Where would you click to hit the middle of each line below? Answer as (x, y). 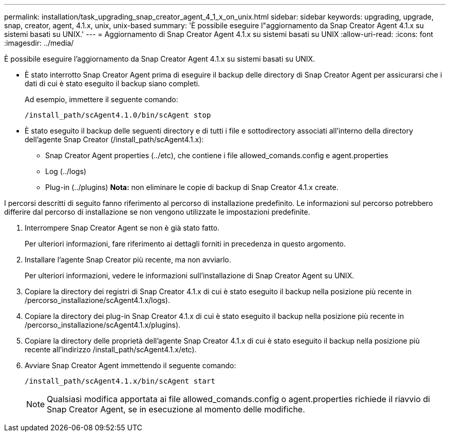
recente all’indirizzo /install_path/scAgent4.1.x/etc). (111, 349)
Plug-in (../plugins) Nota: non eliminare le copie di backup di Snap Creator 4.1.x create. (192, 187)
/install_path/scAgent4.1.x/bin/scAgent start (120, 381)
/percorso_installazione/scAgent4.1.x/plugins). (103, 325)
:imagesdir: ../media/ (39, 43)
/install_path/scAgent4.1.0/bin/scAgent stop (118, 115)
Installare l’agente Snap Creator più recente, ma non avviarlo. (128, 260)
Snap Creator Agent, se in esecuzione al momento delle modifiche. (176, 409)
